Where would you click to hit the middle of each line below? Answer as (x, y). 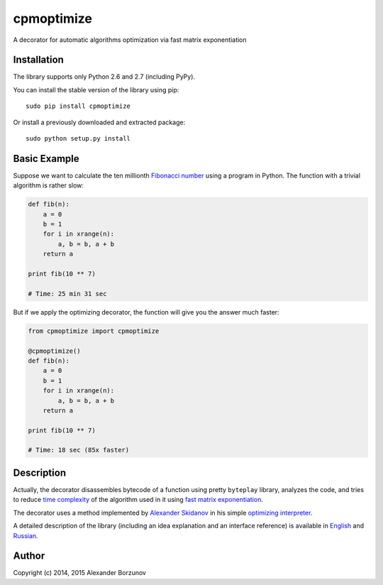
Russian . (26, 535)
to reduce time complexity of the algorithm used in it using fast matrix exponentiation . (138, 500)
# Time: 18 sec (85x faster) (79, 450)
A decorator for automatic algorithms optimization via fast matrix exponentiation (130, 40)
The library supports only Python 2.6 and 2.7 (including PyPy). (104, 77)
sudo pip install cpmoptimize (78, 106)
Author (29, 556)
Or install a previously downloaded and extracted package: (99, 122)
